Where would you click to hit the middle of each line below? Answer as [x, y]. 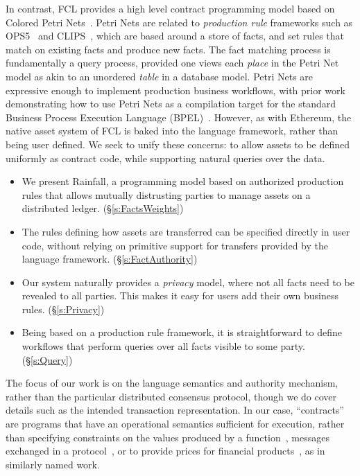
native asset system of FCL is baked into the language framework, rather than [172, 131]
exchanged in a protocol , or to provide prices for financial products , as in [165, 451]
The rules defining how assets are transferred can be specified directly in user [186, 231]
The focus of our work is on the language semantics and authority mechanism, [172, 383]
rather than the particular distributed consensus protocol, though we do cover [171, 396]
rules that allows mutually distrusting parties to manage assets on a [166, 194]
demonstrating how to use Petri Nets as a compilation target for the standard [171, 104]
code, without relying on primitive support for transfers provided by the [175, 245]
